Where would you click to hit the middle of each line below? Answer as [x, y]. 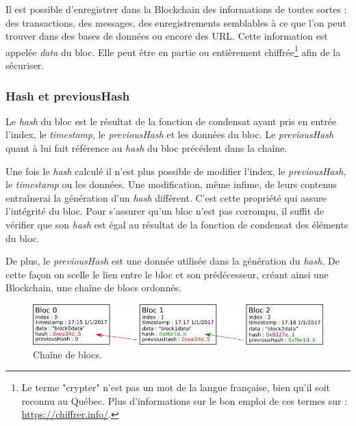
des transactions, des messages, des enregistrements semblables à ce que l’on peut [176, 22]
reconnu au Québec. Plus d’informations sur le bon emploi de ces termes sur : [185, 400]
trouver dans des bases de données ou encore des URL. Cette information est [167, 36]
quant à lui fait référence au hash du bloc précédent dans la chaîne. [147, 148]
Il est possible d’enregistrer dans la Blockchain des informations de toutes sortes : [176, 9]
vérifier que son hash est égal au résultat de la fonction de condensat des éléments [177, 224]
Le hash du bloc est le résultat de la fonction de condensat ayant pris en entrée [171, 121]
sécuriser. [25, 65]
